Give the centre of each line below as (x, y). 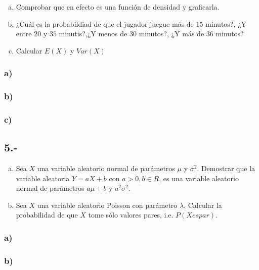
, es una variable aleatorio (199, 178)
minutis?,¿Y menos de (93, 34)
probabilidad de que (47, 215)
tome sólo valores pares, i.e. (131, 215)
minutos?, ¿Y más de (171, 34)
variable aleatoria (43, 178)
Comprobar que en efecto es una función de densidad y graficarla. (118, 7)
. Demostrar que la (226, 168)
